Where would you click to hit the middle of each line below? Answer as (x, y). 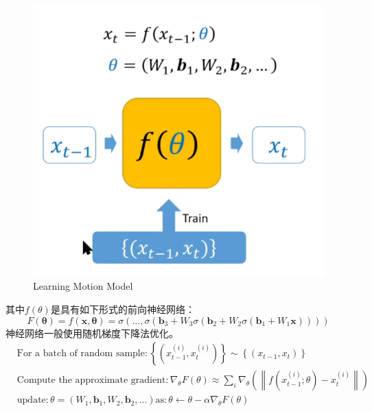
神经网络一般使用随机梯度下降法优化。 (92, 333)
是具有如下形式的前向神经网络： (123, 309)
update (31, 400)
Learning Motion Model (83, 286)
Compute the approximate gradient (91, 381)
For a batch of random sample (81, 354)
